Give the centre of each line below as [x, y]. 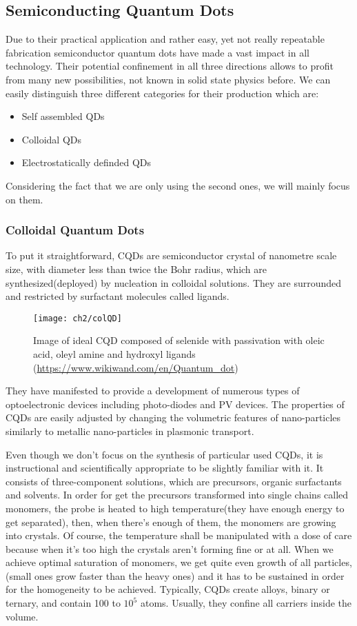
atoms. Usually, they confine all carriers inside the [246, 603]
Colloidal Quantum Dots [75, 230]
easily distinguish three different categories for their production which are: [162, 93]
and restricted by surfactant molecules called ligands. [118, 296]
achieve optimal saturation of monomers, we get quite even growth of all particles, [179, 562]
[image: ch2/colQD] [78, 318]
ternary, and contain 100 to [63, 603]
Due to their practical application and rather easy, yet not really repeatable [165, 39]
